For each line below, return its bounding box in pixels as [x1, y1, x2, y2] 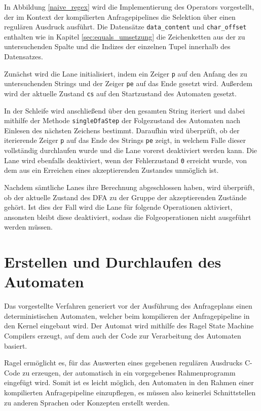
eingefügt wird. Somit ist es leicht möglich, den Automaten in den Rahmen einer [4, 377, 254, 388]
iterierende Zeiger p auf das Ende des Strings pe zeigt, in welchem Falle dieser [4, 135, 246, 145]
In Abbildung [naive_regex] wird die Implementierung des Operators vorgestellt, [4, 2, 254, 12]
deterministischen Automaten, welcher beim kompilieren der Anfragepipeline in [4, 310, 250, 321]
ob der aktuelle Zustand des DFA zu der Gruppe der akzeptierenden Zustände [4, 192, 247, 202]
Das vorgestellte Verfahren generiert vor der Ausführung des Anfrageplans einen [4, 301, 252, 311]
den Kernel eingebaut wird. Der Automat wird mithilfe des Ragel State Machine [4, 320, 254, 331]
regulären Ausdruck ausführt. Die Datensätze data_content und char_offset [4, 21, 247, 32]
